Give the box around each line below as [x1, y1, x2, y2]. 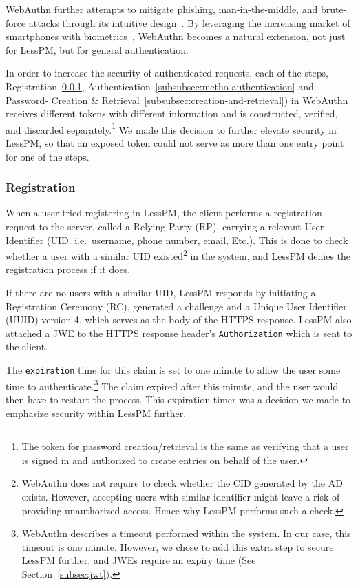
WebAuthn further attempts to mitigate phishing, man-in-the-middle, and [6, 2, 318, 16]
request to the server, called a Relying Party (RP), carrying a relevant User [6, 219, 324, 233]
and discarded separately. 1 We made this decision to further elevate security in [6, 120, 337, 137]
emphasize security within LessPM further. [6, 405, 187, 420]
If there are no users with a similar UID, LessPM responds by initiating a [6, 285, 316, 300]
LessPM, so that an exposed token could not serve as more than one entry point [6, 136, 344, 150]
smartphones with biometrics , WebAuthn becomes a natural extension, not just [6, 29, 346, 43]
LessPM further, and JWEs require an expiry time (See [21, 553, 256, 567]
